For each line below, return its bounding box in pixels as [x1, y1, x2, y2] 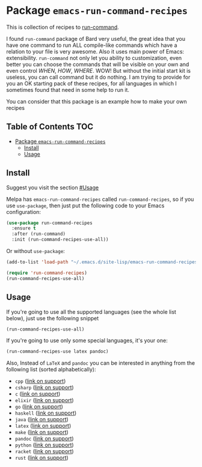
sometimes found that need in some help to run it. [6, 86, 130, 93]
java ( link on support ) [14, 416, 69, 423]
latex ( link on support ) [14, 422, 72, 430]
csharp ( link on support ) [14, 384, 74, 391]
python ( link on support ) [14, 441, 74, 448]
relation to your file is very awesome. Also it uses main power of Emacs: [6, 47, 185, 55]
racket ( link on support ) [14, 448, 74, 455]
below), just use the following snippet [6, 314, 99, 322]
